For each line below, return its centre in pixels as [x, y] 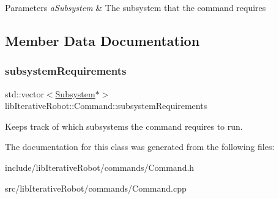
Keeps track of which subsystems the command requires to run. [124, 126]
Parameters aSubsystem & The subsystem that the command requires [136, 7]
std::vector [24, 93]
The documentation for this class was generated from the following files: [140, 147]
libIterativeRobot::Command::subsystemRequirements [106, 106]
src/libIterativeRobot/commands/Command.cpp [96, 188]
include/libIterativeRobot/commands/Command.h [100, 167]
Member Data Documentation [102, 40]
